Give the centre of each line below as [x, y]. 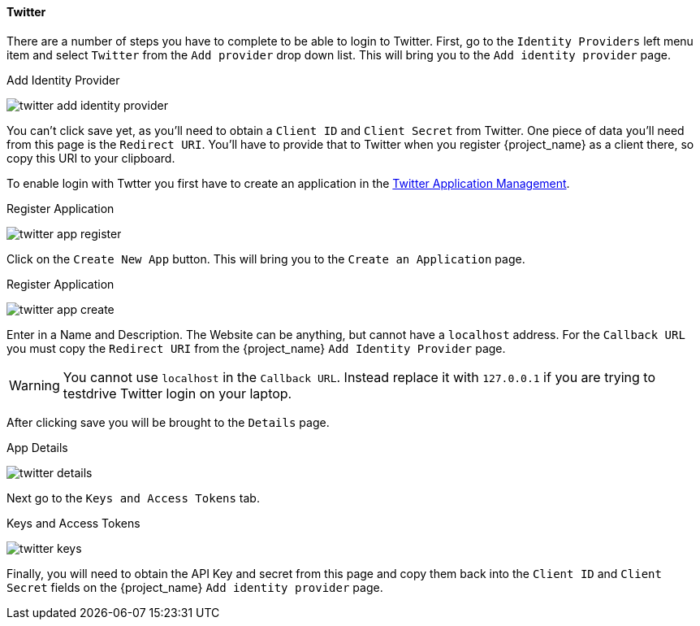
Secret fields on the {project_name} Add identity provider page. [195, 587]
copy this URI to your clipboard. [91, 158]
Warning [35, 385]
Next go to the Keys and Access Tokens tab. [133, 498]
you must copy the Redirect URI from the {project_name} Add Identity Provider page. [256, 348]
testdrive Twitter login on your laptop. [177, 393]
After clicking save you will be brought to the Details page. [168, 422]
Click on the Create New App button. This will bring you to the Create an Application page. [266, 259]
